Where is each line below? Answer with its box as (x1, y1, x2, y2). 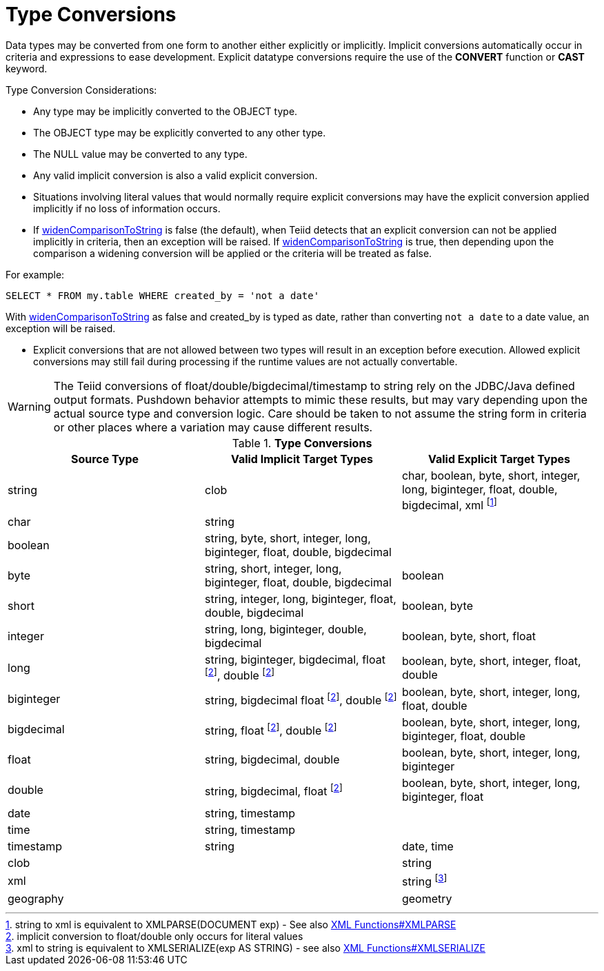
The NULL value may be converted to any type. (33, 147, 248, 160)
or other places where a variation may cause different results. (53, 420, 373, 434)
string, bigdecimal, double (204, 753, 340, 767)
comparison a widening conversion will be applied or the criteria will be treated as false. (33, 247, 432, 259)
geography (8, 891, 64, 906)
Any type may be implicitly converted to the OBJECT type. (33, 105, 298, 117)
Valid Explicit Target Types (427, 451, 571, 466)
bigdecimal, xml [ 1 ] (401, 495, 497, 513)
